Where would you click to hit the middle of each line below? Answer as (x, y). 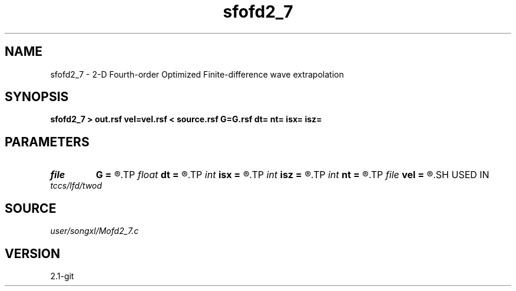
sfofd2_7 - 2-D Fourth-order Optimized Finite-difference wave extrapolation (197, 74)
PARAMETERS (47, 142)
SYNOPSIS (37, 97)
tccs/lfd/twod (76, 186)
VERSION (33, 253)
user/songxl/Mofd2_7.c (95, 231)
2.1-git (62, 276)
